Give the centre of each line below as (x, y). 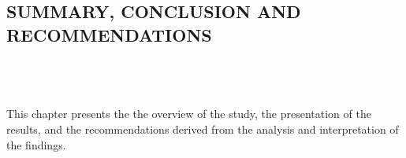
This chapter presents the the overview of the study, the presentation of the (189, 114)
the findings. (36, 144)
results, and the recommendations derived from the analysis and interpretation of (203, 129)
